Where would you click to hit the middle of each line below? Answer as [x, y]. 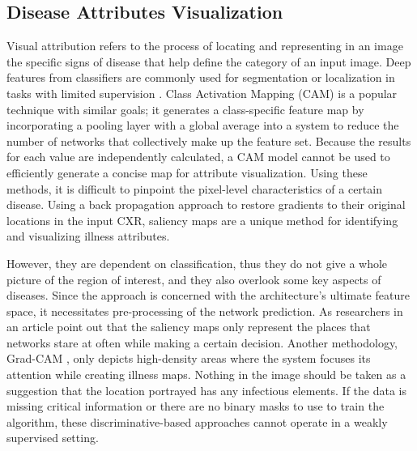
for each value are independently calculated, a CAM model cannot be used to [198, 157]
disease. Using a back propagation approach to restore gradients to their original [206, 204]
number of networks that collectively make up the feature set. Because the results [209, 140]
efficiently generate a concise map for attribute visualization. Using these [187, 172]
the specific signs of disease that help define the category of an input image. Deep [209, 61]
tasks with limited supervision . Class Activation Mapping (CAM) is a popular [202, 93]
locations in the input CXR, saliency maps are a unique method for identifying [202, 220]
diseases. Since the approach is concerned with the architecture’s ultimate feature [208, 295]
